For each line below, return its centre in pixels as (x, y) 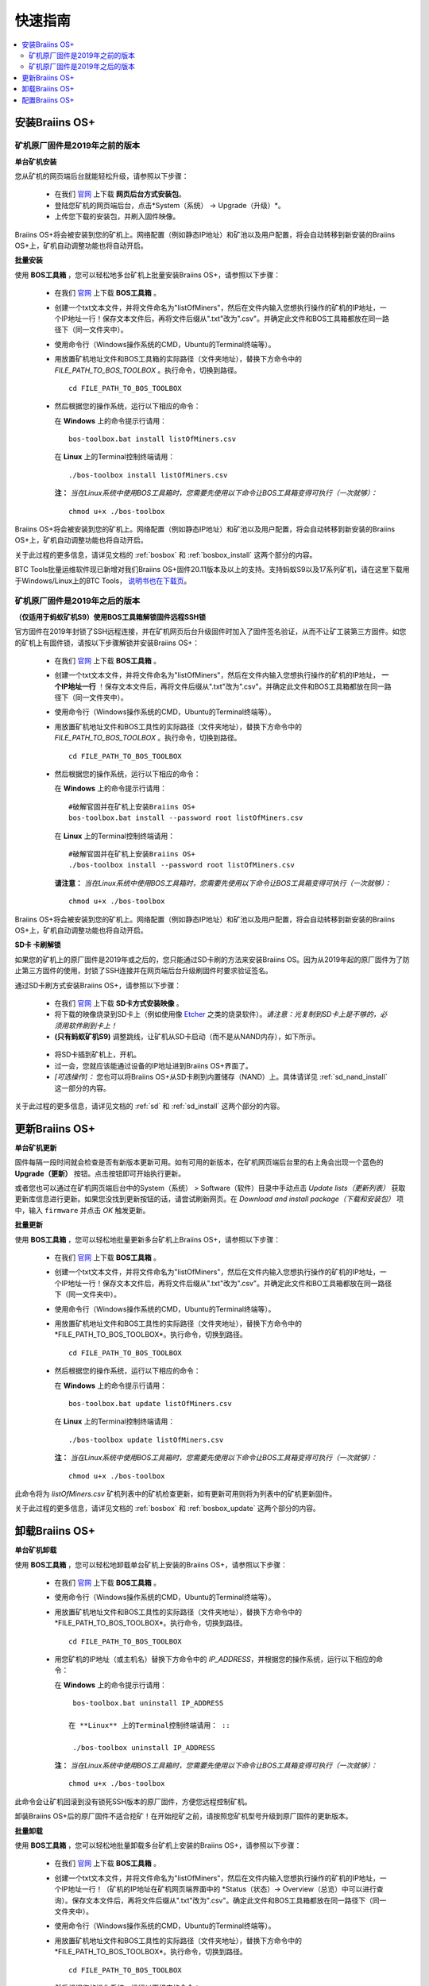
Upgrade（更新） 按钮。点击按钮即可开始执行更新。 (100, 1173)
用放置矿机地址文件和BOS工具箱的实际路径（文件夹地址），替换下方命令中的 (178, 359)
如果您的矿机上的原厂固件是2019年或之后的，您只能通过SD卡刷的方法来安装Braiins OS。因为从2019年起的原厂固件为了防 (212, 959)
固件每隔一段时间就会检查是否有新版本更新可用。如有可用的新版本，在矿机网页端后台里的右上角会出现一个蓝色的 (199, 1162)
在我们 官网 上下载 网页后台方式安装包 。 (120, 194)
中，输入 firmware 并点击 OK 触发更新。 (82, 1210)
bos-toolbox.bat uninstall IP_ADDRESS (148, 1703)
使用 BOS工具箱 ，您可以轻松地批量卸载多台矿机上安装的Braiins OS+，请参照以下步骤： (158, 1845)
